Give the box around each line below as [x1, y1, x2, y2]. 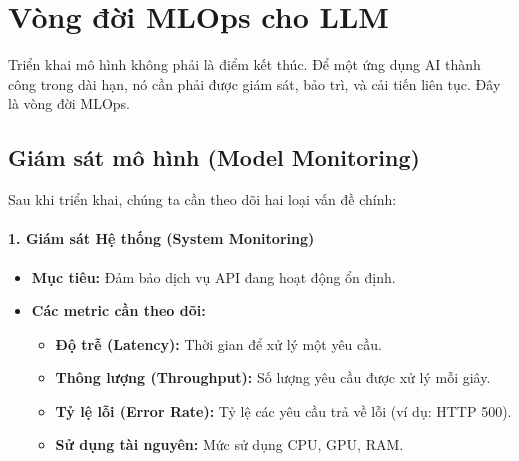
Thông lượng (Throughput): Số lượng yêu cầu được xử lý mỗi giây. [55, 367, 491, 388]
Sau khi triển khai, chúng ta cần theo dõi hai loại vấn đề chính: [8, 189, 397, 210]
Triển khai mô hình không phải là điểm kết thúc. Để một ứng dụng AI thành [8, 54, 481, 75]
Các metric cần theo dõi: [31, 300, 206, 321]
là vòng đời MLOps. [8, 93, 131, 114]
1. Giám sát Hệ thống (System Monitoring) [8, 228, 315, 249]
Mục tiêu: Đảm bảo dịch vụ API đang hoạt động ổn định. [31, 266, 396, 287]
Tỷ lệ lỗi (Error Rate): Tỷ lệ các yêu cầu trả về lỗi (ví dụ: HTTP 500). [55, 400, 512, 421]
